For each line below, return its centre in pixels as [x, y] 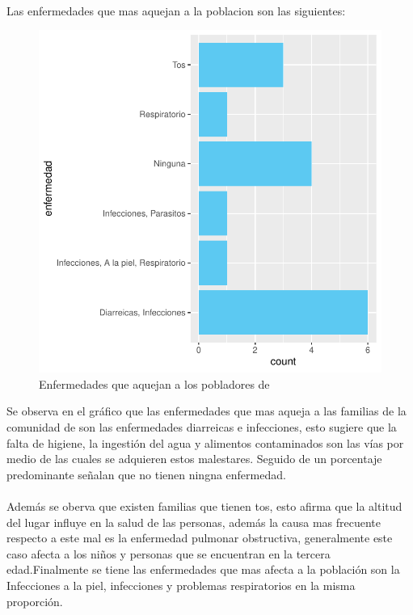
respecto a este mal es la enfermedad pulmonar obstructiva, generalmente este [200, 538]
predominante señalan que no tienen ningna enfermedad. [146, 474]
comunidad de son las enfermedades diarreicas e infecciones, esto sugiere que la [202, 426]
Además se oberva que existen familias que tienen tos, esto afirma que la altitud [204, 505]
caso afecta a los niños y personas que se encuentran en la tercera [169, 553]
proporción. [35, 601]
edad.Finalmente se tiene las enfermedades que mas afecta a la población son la [203, 569]
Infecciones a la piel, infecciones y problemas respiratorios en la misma [181, 585]
